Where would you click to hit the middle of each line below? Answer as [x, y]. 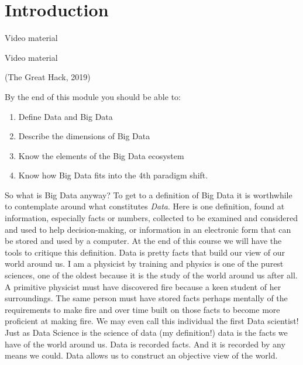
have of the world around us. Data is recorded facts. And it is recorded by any [145, 344]
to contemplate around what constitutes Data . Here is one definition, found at [145, 206]
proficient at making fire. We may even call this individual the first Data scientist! [152, 321]
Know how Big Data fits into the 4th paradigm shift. [113, 175]
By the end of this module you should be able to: [93, 96]
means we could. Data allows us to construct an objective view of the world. [141, 355]
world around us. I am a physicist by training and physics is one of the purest [144, 264]
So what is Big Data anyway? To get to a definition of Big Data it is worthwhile [149, 194]
